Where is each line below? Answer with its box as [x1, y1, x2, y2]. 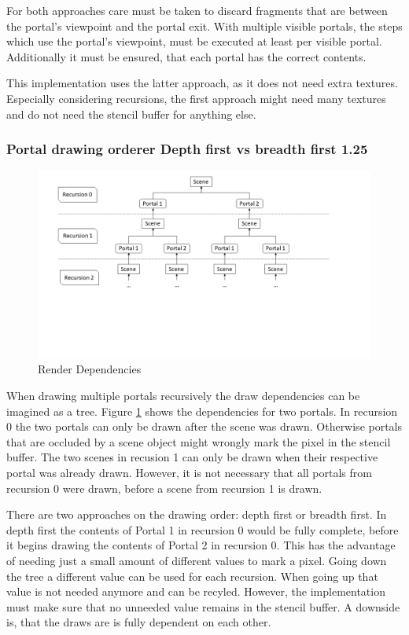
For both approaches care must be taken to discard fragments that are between [6, 2, 388, 18]
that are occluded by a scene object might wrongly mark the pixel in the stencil [6, 433, 391, 450]
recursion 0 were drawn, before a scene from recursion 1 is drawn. [6, 479, 322, 496]
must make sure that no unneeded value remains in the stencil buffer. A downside [6, 598, 400, 615]
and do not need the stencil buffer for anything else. [6, 105, 256, 122]
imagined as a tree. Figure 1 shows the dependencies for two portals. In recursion [6, 402, 398, 419]
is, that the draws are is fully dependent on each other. [6, 614, 271, 630]
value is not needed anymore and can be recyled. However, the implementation [6, 583, 385, 600]
